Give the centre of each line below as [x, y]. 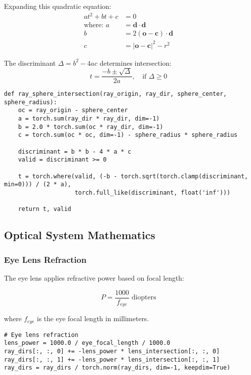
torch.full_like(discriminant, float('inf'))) [153, 193]
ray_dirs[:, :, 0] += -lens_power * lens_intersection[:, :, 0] [112, 351]
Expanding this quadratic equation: [58, 6]
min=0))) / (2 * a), [38, 185]
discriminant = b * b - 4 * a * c [75, 151]
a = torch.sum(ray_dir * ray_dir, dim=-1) [89, 119]
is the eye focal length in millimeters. [93, 318]
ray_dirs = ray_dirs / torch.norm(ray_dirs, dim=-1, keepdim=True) [117, 368]
